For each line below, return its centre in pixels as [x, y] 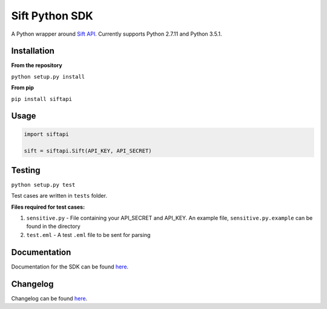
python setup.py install [48, 76]
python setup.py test [43, 185]
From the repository [37, 65]
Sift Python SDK [52, 16]
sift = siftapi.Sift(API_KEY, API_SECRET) [88, 151]
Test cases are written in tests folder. [59, 196]
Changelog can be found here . [49, 298]
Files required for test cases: [48, 207]
